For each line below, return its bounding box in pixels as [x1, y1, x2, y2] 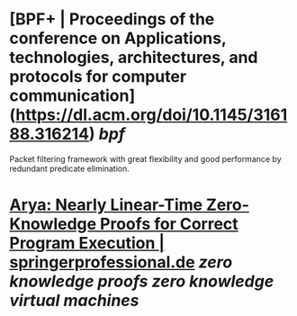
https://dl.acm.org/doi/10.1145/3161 [15, 104, 288, 125]
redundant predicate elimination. [9, 163, 130, 174]
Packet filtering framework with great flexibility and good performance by [9, 153, 282, 164]
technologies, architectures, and [9, 48, 258, 68]
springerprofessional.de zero [9, 252, 233, 273]
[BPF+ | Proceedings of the [9, 9, 215, 30]
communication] [9, 86, 136, 106]
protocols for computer [9, 67, 187, 87]
